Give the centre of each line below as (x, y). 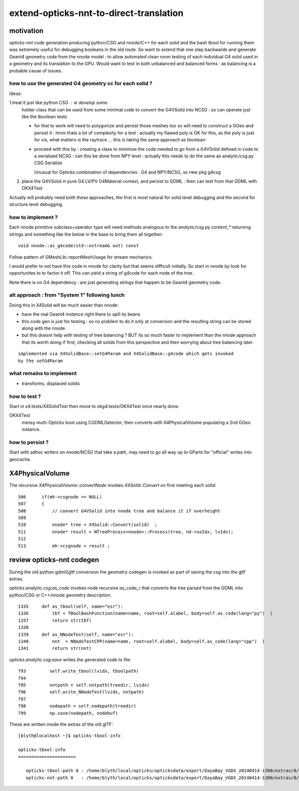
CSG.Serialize (48, 163)
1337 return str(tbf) (55, 620)
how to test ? (25, 396)
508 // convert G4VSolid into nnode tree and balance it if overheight (119, 511)
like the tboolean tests (44, 116)
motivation (26, 31)
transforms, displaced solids (51, 383)
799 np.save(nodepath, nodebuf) (68, 713)
